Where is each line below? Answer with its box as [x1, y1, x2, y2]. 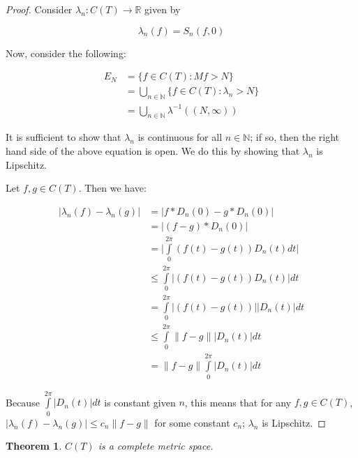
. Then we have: [78, 181, 147, 195]
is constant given [104, 395, 176, 409]
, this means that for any [184, 395, 292, 409]
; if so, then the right [250, 130, 339, 144]
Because [6, 395, 40, 409]
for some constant [154, 415, 230, 429]
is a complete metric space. [98, 438, 214, 453]
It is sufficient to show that [6, 130, 121, 144]
